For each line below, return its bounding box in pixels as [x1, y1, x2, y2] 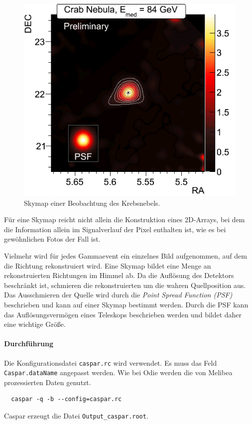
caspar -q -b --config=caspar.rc [11, 396, 122, 403]
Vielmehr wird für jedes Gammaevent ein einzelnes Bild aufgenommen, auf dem [4, 251, 247, 261]
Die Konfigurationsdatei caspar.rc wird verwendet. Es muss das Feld [4, 357, 217, 368]
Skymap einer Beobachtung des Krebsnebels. [24, 197, 160, 208]
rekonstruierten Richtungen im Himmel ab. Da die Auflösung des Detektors [4, 270, 234, 281]
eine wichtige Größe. [4, 319, 66, 329]
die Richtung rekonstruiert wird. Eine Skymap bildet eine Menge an [4, 260, 211, 271]
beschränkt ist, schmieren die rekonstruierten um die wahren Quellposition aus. [4, 280, 246, 290]
